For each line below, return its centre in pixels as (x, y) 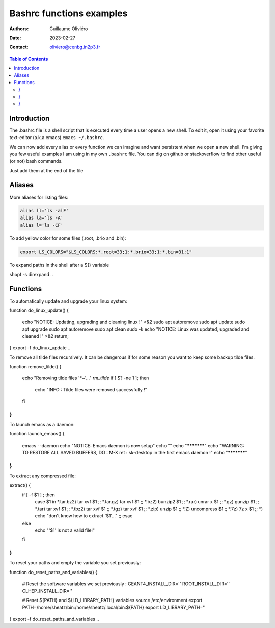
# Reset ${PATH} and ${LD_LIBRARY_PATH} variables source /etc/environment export (112, 600)
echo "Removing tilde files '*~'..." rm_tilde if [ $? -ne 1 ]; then (86, 378)
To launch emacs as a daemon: (42, 424)
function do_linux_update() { (39, 310)
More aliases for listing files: (39, 197)
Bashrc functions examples (68, 13)
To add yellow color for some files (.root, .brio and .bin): (68, 238)
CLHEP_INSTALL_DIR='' (47, 591)
